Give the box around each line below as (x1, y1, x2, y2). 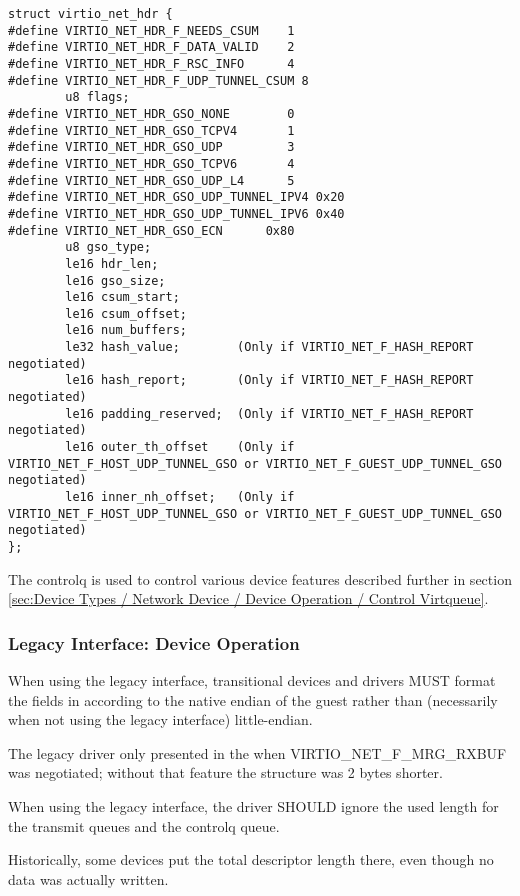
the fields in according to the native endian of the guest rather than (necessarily (8, 689, 498, 710)
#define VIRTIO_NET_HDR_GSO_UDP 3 (8, 140, 295, 155)
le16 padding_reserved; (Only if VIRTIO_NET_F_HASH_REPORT (65, 406, 474, 421)
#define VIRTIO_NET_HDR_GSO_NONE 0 (8, 106, 295, 121)
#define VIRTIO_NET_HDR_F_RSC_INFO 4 (8, 56, 295, 71)
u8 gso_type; (65, 240, 152, 255)
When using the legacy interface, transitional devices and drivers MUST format (8, 670, 496, 691)
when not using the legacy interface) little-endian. (8, 709, 313, 730)
